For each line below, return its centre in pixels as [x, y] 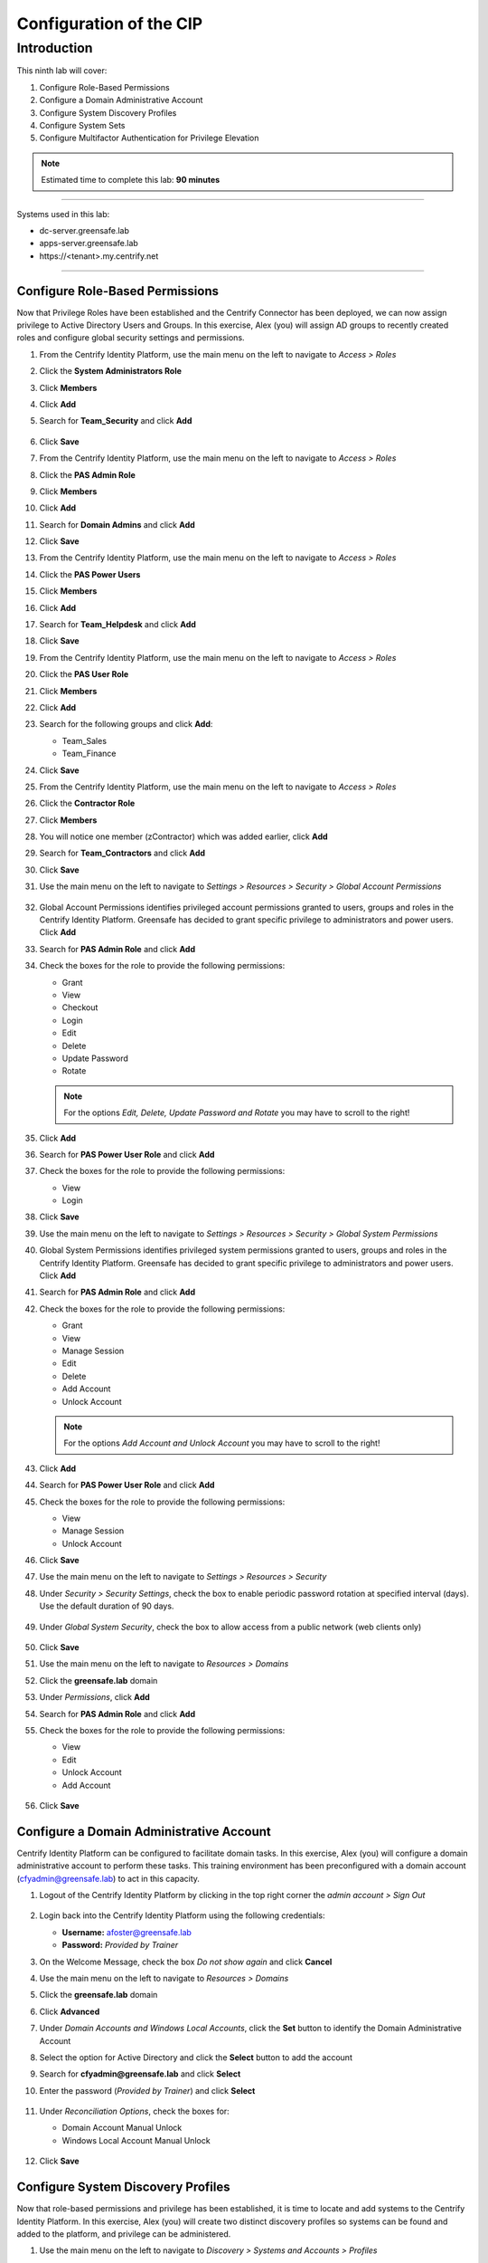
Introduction [55, 48]
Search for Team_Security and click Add [116, 421]
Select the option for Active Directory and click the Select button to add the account [196, 2057]
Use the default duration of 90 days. [107, 1606]
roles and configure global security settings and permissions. [131, 338]
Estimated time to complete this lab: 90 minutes [131, 180]
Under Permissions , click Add [95, 1697]
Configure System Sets [82, 125]
